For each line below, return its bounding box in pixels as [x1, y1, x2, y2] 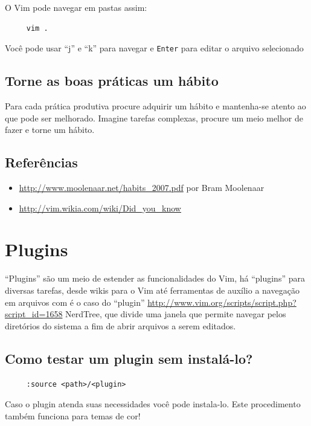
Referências [5, 153, 78, 172]
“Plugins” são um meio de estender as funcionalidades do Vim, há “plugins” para [5, 272, 305, 285]
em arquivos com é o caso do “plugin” [5, 295, 145, 308]
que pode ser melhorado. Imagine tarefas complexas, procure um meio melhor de [5, 111, 303, 124]
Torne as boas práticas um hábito [5, 71, 219, 90]
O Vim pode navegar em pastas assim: [5, 1, 147, 13]
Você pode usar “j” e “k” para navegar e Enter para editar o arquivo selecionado [5, 42, 304, 54]
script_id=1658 [5, 308, 63, 320]
